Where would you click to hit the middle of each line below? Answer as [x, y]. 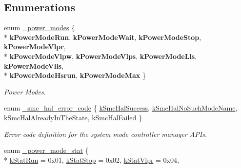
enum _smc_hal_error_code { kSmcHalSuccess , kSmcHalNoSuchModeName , [121, 108]
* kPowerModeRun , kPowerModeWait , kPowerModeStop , [103, 37]
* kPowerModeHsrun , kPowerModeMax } [75, 75]
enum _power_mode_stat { [46, 150]
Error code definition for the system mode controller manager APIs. [106, 134]
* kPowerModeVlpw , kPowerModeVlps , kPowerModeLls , [100, 56]
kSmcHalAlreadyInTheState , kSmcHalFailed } [73, 117]
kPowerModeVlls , [34, 65]
